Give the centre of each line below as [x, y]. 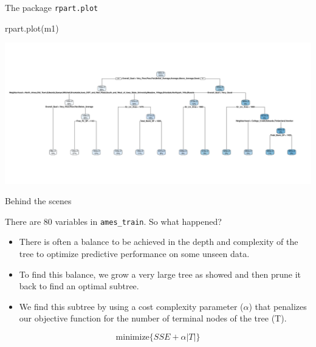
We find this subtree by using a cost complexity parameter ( [131, 306]
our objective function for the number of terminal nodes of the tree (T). [153, 318]
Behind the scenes [38, 201]
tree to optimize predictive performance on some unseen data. [134, 253]
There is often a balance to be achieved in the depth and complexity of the [159, 242]
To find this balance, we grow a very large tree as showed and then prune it [160, 274]
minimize [132, 337]
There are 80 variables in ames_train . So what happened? [113, 221]
